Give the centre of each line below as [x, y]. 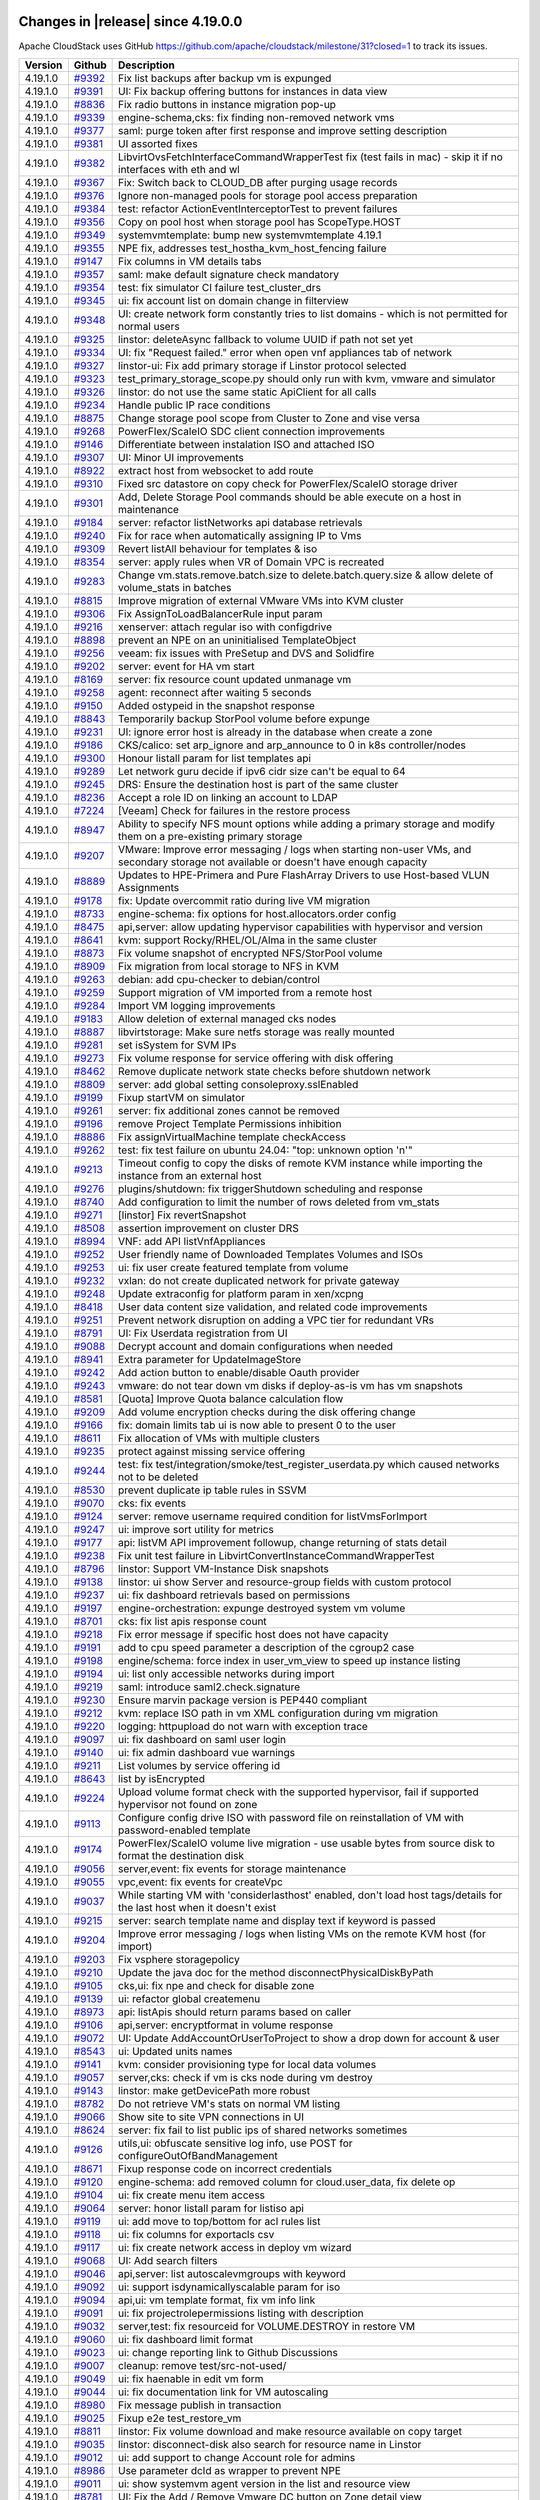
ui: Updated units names [175, 2051]
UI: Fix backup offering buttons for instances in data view [253, 91]
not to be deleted [158, 1477]
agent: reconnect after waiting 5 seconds [215, 692]
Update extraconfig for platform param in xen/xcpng [241, 1293]
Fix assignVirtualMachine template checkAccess [232, 1137]
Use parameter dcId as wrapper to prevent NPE [230, 2470]
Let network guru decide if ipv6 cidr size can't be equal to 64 [262, 771]
